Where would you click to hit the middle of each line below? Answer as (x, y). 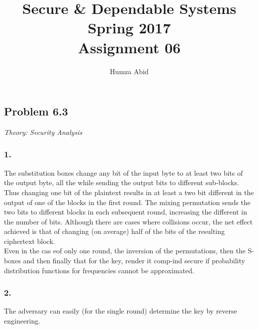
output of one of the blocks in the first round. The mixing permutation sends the (127, 202)
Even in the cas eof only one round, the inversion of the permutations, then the (125, 251)
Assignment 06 (129, 47)
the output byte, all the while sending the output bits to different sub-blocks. (122, 182)
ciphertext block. (30, 241)
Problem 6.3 (36, 111)
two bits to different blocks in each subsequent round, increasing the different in (126, 212)
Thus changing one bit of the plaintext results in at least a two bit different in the (129, 192)
